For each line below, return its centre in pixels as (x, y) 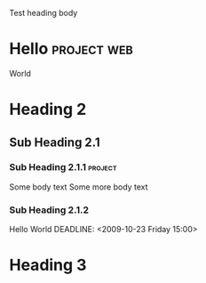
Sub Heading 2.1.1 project (63, 167)
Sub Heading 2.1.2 (49, 210)
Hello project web (71, 49)
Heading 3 (48, 265)
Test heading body (44, 13)
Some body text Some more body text (79, 187)
